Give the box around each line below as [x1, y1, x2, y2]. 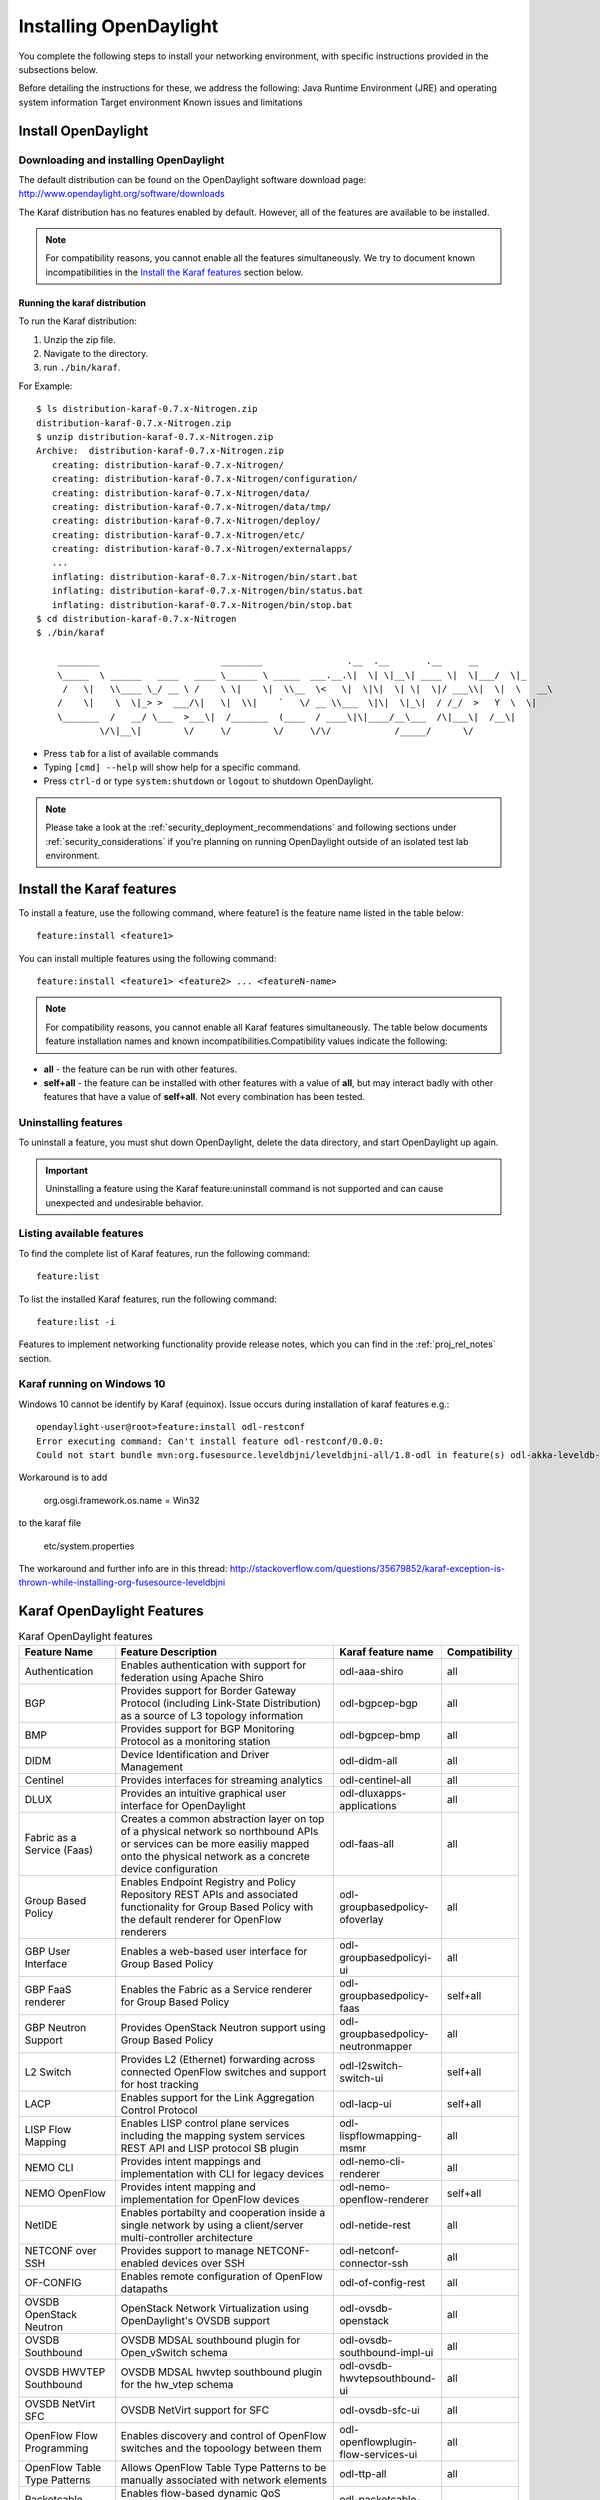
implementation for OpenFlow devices [120, 2192, 300, 2206]
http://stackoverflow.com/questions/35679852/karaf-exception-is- [229, 1562, 505, 1574]
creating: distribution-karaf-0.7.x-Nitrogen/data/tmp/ [51, 501, 332, 512]
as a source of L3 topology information [120, 1708, 304, 1722]
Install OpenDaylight [18, 122, 149, 139]
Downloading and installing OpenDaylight [18, 153, 225, 167]
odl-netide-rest [339, 2218, 411, 2232]
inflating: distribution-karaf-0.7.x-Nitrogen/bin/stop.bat [51, 599, 353, 610]
